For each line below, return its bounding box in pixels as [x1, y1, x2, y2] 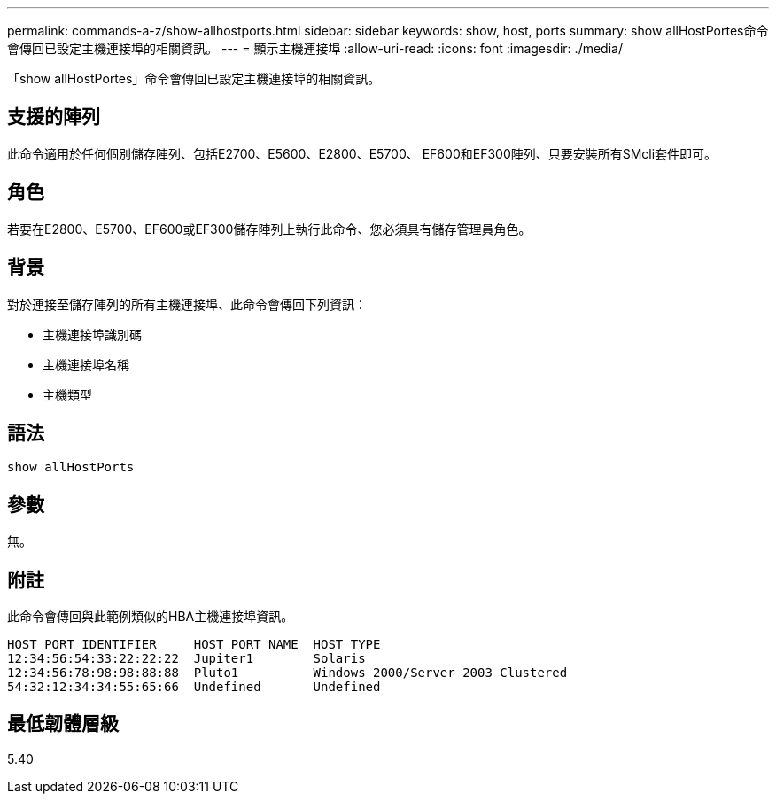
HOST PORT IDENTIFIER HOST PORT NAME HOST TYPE [7, 637, 381, 652]
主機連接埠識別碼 [43, 326, 142, 342]
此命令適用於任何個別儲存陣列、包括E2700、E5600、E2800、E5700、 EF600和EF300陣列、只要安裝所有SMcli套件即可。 [7, 145, 718, 161]
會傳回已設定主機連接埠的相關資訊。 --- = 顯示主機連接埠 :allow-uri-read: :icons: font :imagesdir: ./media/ [7, 41, 623, 56]
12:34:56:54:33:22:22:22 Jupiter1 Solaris [7, 651, 366, 666]
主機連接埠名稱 [43, 356, 129, 372]
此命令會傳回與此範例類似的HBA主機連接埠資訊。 [7, 609, 294, 625]
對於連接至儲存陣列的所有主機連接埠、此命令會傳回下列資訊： [7, 296, 367, 312]
